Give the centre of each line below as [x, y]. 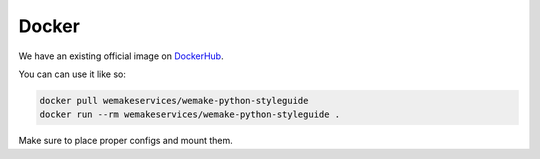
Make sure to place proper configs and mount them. [126, 141]
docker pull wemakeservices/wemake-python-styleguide [174, 100]
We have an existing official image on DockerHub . [121, 56]
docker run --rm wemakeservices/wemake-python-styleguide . [190, 114]
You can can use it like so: [72, 74]
